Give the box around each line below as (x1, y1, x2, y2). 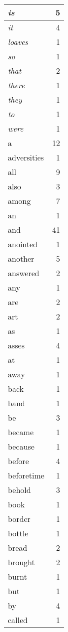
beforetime (8, 470, 44, 481)
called (8, 614, 28, 626)
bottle (8, 527, 29, 539)
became (8, 426, 34, 438)
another (8, 253, 34, 264)
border (8, 513, 31, 524)
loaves (8, 36, 28, 47)
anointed (8, 238, 38, 250)
